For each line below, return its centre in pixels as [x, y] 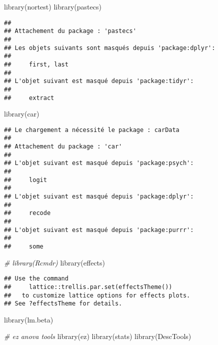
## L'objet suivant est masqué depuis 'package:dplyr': [99, 196]
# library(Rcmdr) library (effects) [55, 262]
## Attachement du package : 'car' [63, 147]
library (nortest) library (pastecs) [53, 6]
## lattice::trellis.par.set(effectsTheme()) [88, 287]
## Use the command [36, 279]
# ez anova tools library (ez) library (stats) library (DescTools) [98, 336]
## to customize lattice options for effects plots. [97, 295]
